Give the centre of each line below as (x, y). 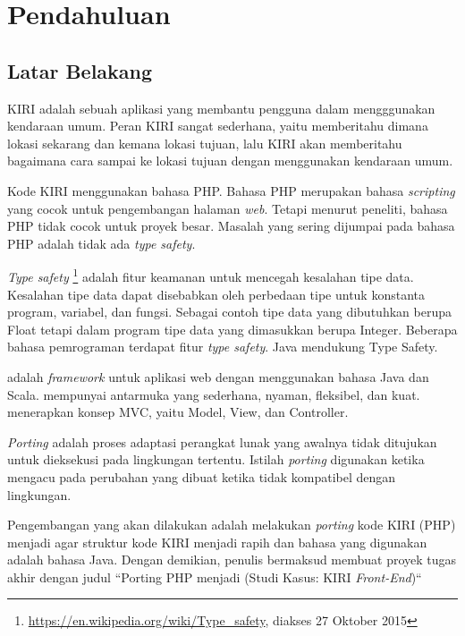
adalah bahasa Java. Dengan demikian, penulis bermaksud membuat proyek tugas (232, 560)
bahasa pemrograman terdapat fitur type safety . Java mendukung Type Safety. (223, 347)
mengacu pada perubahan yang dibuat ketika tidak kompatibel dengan (202, 476)
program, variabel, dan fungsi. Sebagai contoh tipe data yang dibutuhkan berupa (229, 312)
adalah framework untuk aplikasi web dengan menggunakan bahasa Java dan (218, 376)
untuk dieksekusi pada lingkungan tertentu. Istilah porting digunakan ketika (216, 459)
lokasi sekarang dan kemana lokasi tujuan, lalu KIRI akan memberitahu (205, 143)
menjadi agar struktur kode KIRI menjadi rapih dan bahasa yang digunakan (217, 542)
